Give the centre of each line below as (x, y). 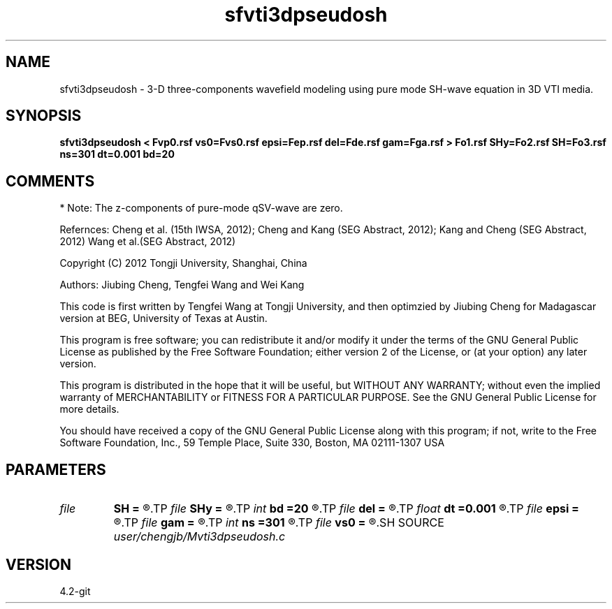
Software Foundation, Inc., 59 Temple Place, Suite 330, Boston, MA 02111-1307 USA (252, 443)
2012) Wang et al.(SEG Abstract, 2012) (148, 242)
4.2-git (75, 591)
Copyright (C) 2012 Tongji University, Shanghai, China (183, 263)
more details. (89, 409)
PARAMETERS (56, 469)
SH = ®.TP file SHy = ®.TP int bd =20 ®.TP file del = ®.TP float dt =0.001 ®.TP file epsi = (346, 509)
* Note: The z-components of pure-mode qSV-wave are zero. (201, 208)
